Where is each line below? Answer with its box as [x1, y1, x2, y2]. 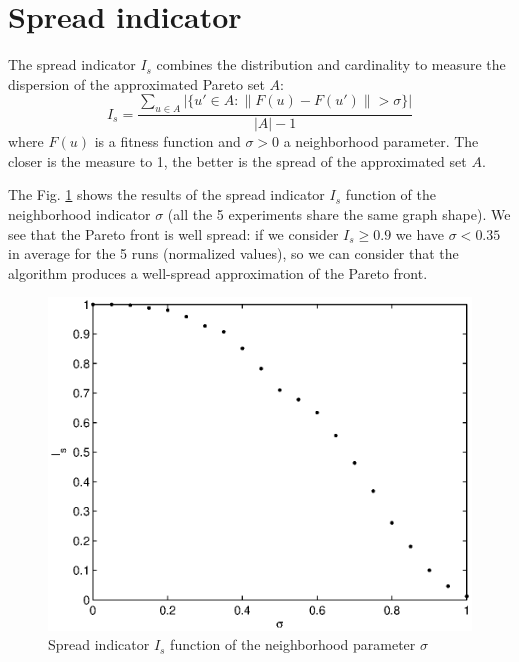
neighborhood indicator [8, 203, 151, 224]
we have [395, 223, 445, 244]
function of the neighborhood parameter [170, 634, 416, 655]
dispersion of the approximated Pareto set [8, 73, 265, 94]
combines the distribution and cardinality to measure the [156, 54, 506, 75]
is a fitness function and [94, 131, 241, 152]
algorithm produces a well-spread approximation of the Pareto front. [8, 262, 428, 283]
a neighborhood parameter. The [283, 131, 479, 152]
